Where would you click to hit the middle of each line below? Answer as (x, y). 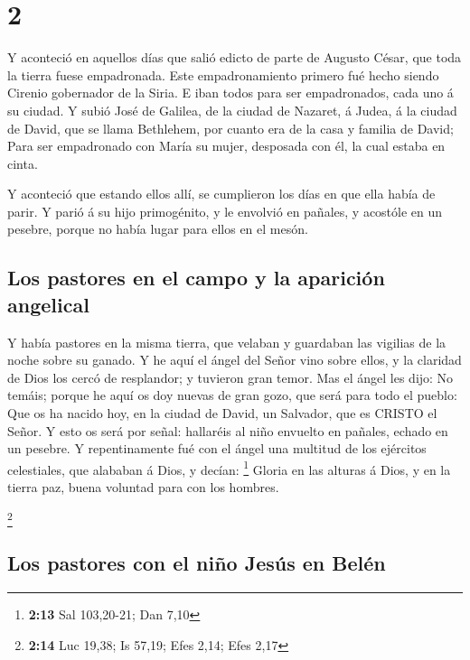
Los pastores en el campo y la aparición (196, 278)
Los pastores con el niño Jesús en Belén (197, 563)
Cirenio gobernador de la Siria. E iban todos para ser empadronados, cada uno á (230, 93)
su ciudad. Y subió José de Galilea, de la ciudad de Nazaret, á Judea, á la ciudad (232, 110)
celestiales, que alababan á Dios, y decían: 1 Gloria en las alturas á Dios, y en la (229, 468)
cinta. (23, 163)
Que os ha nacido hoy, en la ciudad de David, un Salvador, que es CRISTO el (222, 413)
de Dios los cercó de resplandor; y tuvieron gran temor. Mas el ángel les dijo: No (230, 377)
